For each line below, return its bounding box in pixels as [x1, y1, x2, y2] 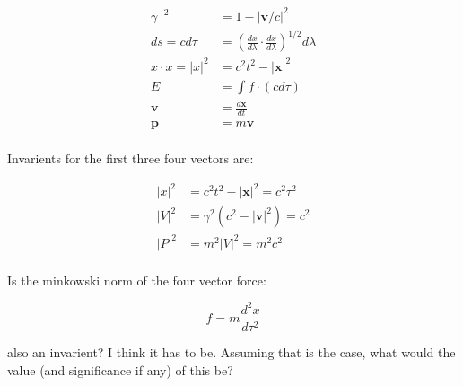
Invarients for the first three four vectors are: [7, 149, 254, 168]
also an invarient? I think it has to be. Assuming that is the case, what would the [7, 342, 456, 361]
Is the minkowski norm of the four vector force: [7, 270, 266, 289]
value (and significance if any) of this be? [7, 360, 233, 379]
